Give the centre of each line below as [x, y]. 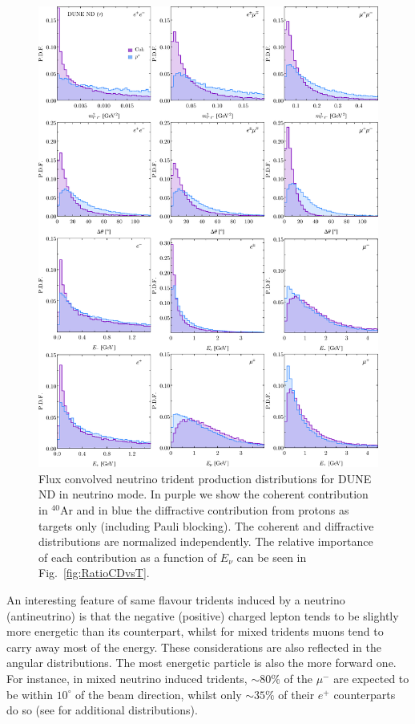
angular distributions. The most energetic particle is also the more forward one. [201, 663]
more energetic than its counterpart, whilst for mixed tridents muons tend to [195, 631]
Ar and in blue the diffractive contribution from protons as [204, 510]
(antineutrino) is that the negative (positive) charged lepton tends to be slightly [203, 615]
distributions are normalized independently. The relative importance [206, 541]
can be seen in [272, 557]
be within [30, 694]
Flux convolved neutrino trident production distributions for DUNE [205, 478]
